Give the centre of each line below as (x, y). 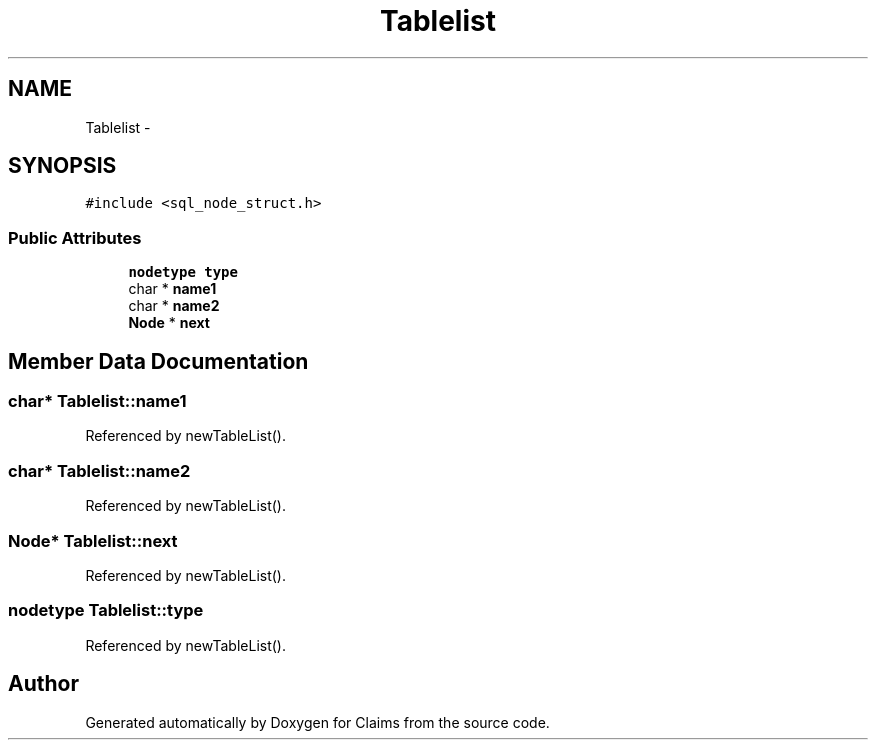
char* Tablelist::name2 (99, 470)
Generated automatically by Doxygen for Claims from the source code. (317, 722)
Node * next (169, 323)
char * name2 (174, 306)
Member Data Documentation (158, 361)
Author (43, 684)
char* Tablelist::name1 (97, 401)
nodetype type (183, 272)
